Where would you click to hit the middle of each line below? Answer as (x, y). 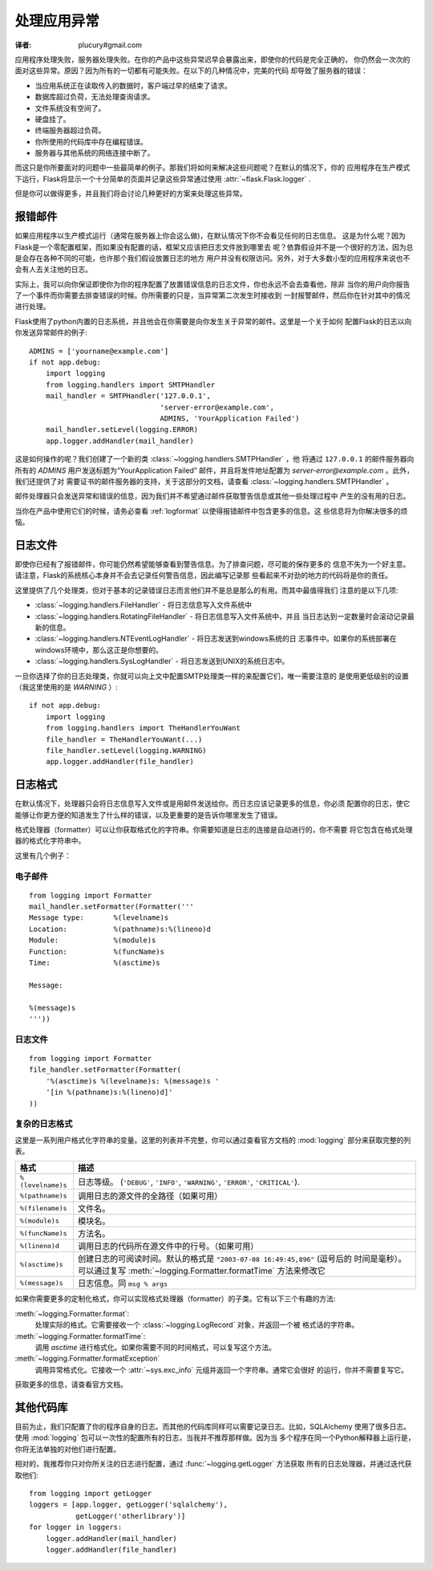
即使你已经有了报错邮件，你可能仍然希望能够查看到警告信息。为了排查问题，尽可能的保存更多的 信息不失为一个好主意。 (212, 564)
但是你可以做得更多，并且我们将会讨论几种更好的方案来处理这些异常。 (131, 193)
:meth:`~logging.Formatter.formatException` (87, 1358)
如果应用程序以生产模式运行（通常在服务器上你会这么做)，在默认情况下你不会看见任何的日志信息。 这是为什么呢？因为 (210, 236)
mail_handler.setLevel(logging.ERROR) (122, 430)
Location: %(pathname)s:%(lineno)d (120, 929)
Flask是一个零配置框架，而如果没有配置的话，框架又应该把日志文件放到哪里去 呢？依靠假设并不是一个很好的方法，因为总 (214, 247)
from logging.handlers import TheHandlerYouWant (143, 728)
